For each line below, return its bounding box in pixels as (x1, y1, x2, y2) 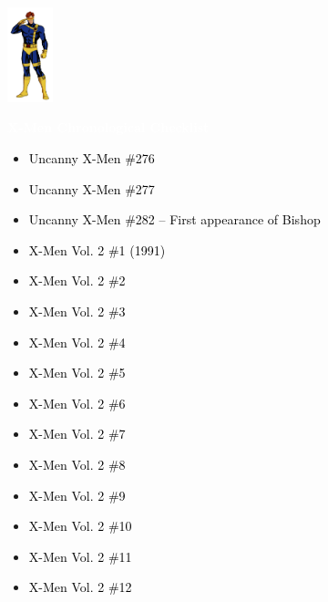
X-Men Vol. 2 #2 (28, 271, 126, 290)
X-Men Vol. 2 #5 (28, 363, 126, 382)
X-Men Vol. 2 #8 (28, 454, 126, 473)
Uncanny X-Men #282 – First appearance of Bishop (28, 210, 321, 229)
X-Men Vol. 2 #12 (28, 577, 132, 597)
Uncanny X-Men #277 (28, 179, 155, 198)
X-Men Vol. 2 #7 (28, 424, 126, 443)
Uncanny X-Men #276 (28, 149, 155, 167)
